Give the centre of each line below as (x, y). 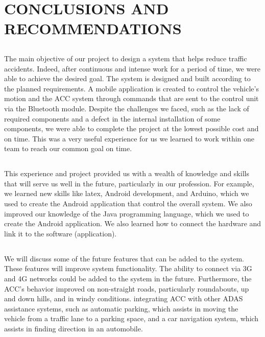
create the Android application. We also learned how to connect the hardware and (133, 223)
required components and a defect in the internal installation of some (112, 118)
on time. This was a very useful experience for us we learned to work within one (129, 138)
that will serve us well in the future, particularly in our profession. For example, (129, 183)
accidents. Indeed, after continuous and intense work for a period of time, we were (132, 68)
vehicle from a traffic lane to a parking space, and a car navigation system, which (131, 318)
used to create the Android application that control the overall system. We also (128, 203)
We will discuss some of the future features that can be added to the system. (124, 258)
